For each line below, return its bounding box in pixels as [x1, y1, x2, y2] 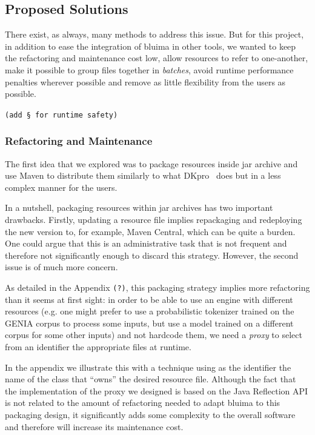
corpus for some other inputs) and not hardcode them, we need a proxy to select [5, 328, 302, 341]
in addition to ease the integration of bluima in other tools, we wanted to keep [5, 39, 296, 52]
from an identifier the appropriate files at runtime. [5, 340, 191, 353]
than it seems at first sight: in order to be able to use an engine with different [5, 293, 293, 305]
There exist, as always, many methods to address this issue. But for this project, [5, 28, 304, 41]
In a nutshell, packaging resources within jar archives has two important [5, 201, 273, 214]
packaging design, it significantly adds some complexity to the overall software [5, 408, 296, 420]
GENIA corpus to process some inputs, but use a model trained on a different [5, 316, 294, 329]
